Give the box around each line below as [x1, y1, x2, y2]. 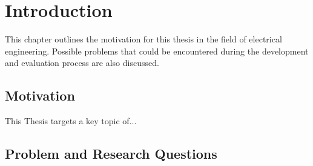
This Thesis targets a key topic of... [5, 115, 137, 127]
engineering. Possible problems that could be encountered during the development [5, 44, 309, 57]
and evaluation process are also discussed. [5, 56, 159, 69]
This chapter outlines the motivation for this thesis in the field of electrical [5, 33, 282, 45]
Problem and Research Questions [5, 144, 217, 163]
